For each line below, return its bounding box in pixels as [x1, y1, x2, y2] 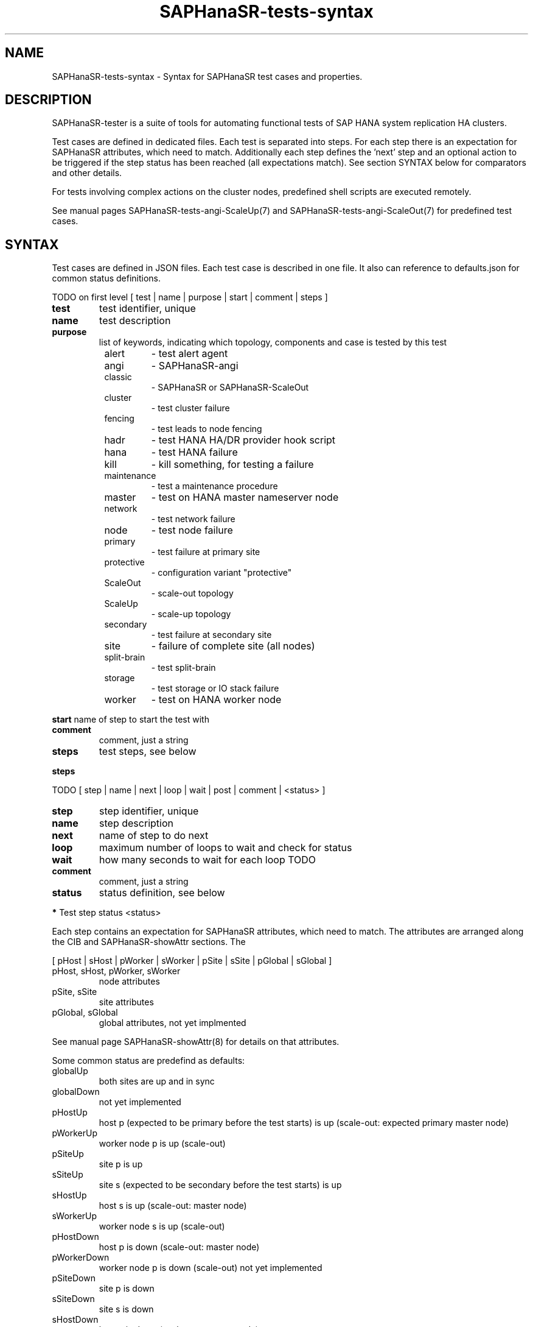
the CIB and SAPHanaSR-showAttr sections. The [52, 936, 246, 947]
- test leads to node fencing [151, 423, 262, 434]
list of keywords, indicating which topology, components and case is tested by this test [99, 337, 447, 348]
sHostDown [52, 1314, 99, 1325]
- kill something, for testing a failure [151, 458, 314, 471]
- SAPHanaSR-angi [151, 359, 239, 372]
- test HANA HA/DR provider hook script [151, 434, 336, 447]
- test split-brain [151, 662, 216, 673]
